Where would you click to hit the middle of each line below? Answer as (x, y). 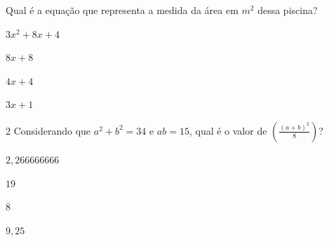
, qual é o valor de (228, 130)
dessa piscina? (288, 10)
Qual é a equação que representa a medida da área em (122, 10)
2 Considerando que (48, 130)
